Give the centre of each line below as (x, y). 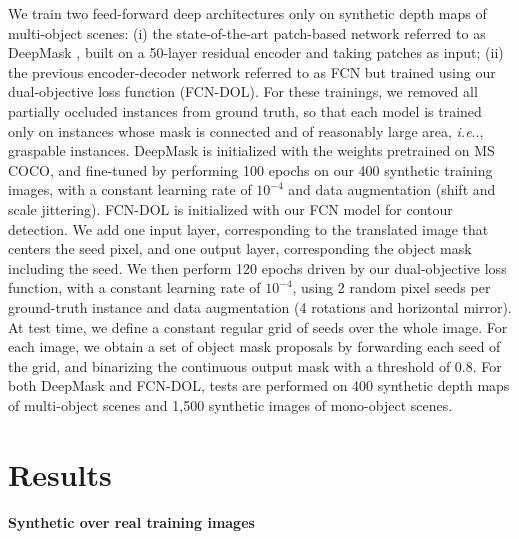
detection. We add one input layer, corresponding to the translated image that (248, 228)
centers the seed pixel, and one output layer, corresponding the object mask (240, 248)
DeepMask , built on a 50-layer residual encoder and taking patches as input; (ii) (256, 52)
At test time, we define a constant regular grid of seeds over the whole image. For (258, 326)
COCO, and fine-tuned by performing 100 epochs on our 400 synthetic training (250, 169)
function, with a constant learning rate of (134, 287)
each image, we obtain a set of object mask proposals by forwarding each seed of (254, 346)
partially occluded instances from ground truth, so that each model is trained (245, 110)
